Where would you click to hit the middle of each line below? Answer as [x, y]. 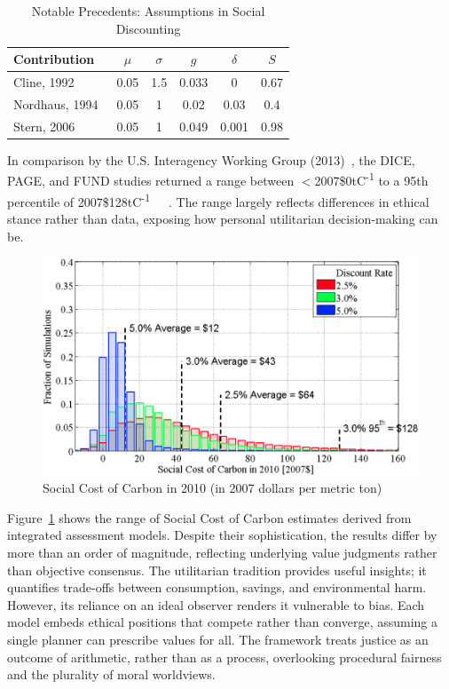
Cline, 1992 [44, 82]
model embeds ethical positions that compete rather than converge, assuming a [223, 622]
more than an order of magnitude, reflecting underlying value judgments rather [222, 553]
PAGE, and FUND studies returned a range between [151, 181]
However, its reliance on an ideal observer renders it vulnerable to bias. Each [216, 604]
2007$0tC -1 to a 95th [371, 179]
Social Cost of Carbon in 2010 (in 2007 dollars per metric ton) [213, 488]
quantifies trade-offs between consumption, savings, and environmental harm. [217, 587]
